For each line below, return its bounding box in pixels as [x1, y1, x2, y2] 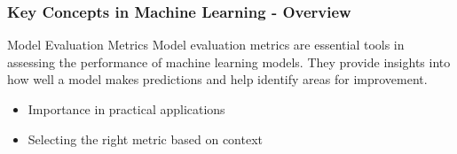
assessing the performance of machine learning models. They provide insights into [7, 52, 451, 71]
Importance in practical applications [28, 100, 225, 118]
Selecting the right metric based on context [28, 129, 263, 148]
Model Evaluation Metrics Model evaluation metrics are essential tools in [7, 35, 405, 54]
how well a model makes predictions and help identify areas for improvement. [7, 70, 428, 89]
